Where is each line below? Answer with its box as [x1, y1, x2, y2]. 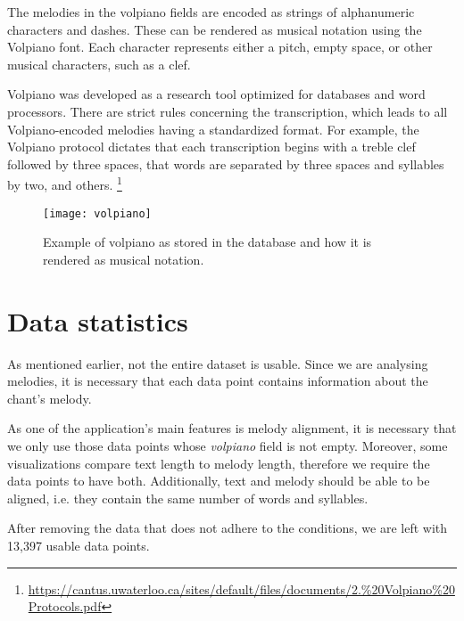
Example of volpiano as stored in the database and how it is [43, 233, 372, 251]
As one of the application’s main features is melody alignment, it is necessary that [7, 419, 457, 437]
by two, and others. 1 [7, 173, 122, 193]
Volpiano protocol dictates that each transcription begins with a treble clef [7, 137, 416, 156]
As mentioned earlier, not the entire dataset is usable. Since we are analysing [7, 354, 428, 372]
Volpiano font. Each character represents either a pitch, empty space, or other [7, 37, 433, 56]
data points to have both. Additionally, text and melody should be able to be [7, 471, 430, 490]
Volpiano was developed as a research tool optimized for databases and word [7, 85, 426, 103]
